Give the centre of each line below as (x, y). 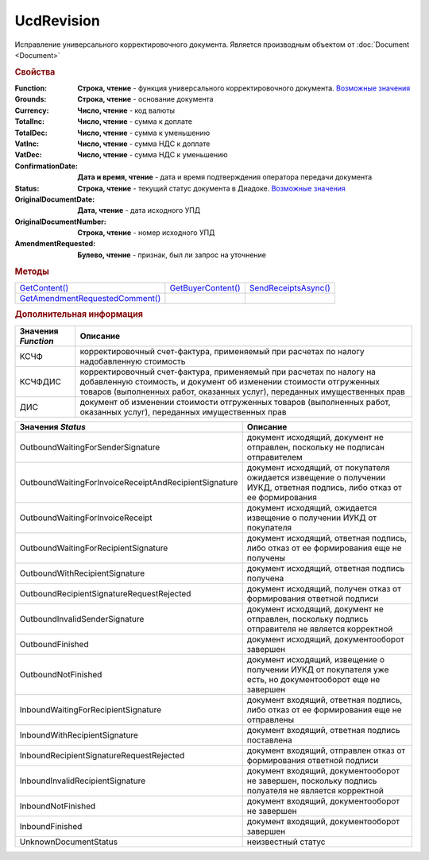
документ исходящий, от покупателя (318, 467)
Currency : (32, 110)
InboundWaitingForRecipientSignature (91, 709)
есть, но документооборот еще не (313, 679)
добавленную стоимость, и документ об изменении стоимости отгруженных (230, 381)
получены (266, 557)
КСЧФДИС (40, 381)
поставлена (270, 740)
